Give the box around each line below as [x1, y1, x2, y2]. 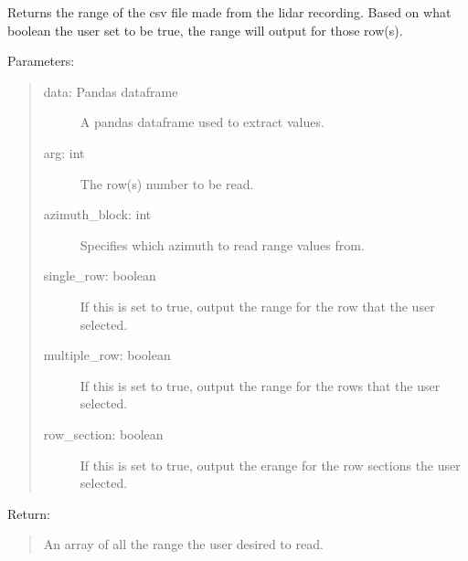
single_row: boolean [43, 266, 156, 285]
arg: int [43, 143, 85, 162]
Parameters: [7, 51, 75, 70]
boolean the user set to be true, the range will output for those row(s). [7, 20, 403, 39]
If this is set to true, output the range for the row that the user [80, 296, 435, 315]
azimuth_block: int [43, 205, 152, 224]
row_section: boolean [43, 424, 164, 443]
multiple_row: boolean [43, 345, 171, 365]
